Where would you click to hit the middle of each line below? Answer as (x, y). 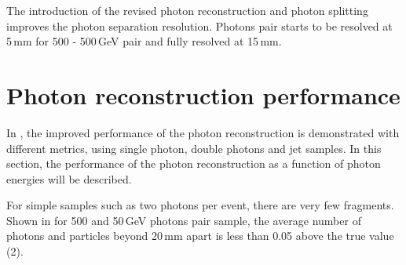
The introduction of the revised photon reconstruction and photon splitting (187, 10)
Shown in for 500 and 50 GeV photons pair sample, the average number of (184, 220)
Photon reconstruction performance (203, 94)
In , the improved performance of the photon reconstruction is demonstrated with (203, 132)
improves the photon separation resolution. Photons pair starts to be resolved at (199, 25)
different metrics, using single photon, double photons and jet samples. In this (194, 148)
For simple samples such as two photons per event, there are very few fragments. (200, 205)
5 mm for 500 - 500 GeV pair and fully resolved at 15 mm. (144, 41)
